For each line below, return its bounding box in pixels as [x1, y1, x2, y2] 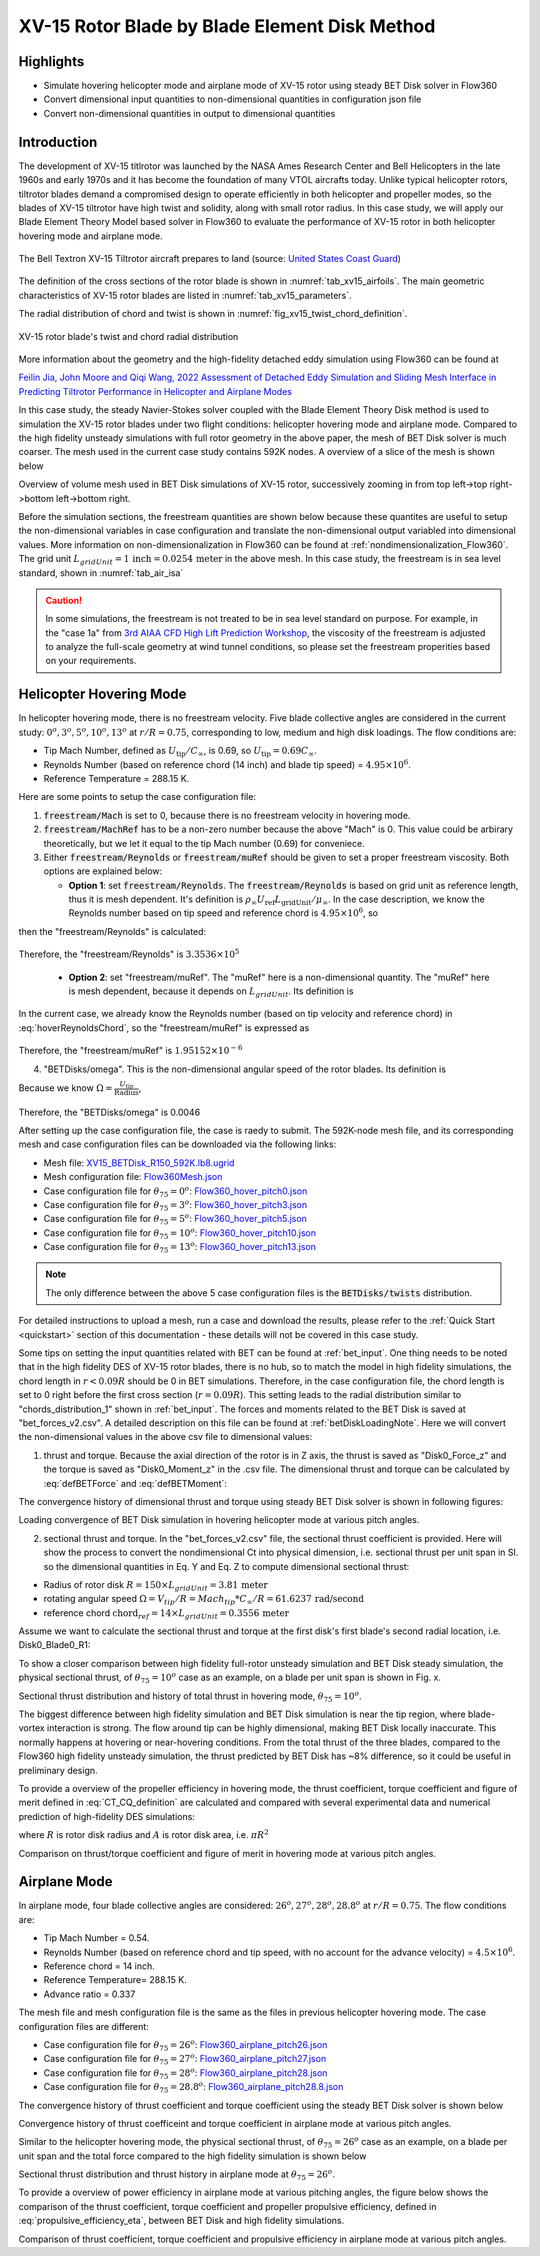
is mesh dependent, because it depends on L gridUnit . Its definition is [68, 985, 354, 999]
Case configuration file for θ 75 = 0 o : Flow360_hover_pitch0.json [43, 1183, 308, 1199]
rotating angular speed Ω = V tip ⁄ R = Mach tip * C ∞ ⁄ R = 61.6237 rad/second [43, 1593, 365, 1607]
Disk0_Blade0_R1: [18, 1639, 91, 1651]
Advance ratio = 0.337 [43, 1988, 136, 2000]
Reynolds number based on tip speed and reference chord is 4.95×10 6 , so [68, 906, 379, 919]
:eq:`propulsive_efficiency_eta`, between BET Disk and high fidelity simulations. [18, 2215, 345, 2227]
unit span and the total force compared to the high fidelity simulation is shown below [18, 2150, 367, 2162]
